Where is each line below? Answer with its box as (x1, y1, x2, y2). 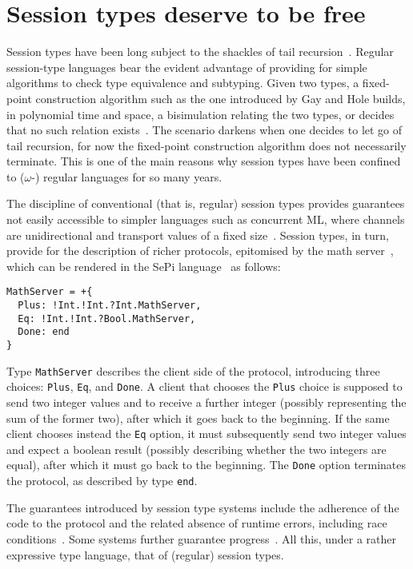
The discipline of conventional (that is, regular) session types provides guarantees (6, 195, 405, 212)
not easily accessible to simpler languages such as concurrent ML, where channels (6, 211, 405, 228)
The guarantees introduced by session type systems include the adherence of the (6, 499, 399, 515)
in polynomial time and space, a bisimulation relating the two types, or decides (6, 105, 395, 122)
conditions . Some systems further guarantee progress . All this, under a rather (6, 530, 396, 547)
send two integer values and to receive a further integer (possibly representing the (6, 394, 407, 411)
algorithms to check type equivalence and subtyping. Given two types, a (6, 74, 359, 91)
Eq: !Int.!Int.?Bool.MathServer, (18, 312, 196, 324)
